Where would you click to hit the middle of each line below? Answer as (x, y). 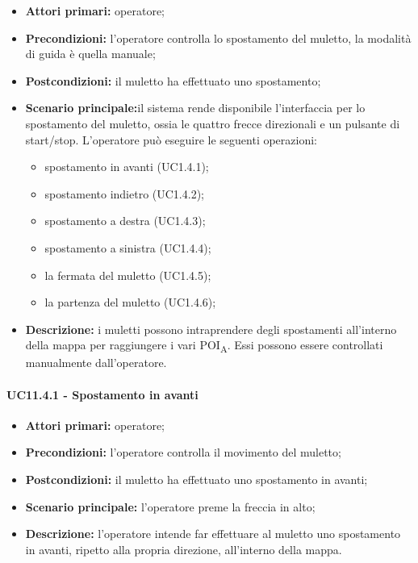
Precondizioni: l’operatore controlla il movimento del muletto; (183, 452)
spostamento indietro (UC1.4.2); (124, 193)
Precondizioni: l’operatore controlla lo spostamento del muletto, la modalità (218, 38)
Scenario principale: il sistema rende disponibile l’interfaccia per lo (195, 108)
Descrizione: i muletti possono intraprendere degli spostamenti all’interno (211, 329)
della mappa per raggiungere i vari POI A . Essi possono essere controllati (204, 346)
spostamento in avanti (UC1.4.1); (127, 167)
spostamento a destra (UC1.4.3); (125, 221)
